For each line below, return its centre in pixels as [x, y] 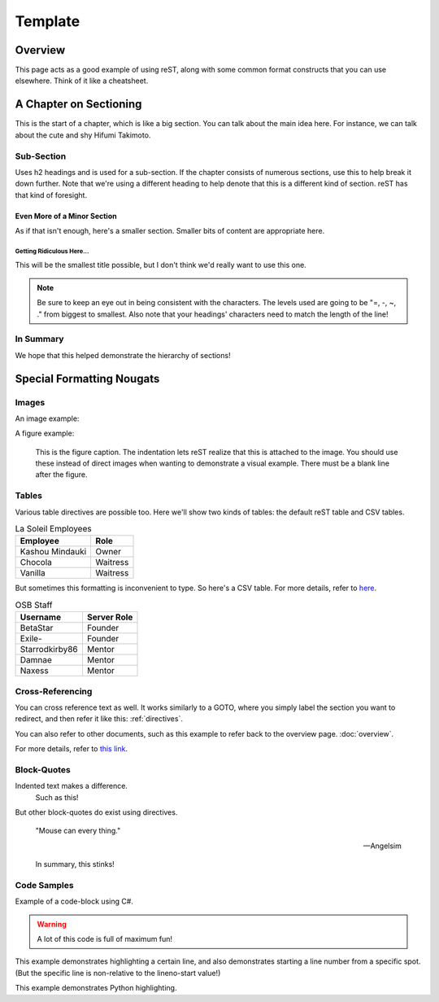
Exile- [31, 639]
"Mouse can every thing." [78, 831]
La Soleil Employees [54, 529]
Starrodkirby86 [49, 650]
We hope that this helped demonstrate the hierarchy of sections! [123, 355]
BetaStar [37, 628]
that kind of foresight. [51, 195]
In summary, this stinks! [75, 864]
